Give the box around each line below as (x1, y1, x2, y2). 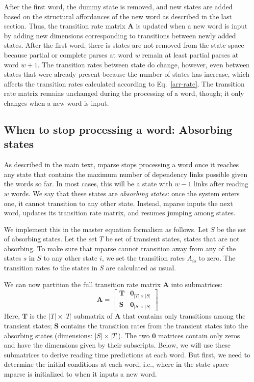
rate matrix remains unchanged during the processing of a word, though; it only (4, 88, 244, 98)
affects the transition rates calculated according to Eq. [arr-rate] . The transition (4, 78, 245, 88)
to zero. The (199, 253, 235, 263)
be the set (217, 224, 247, 234)
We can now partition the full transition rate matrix (4, 279, 161, 289)
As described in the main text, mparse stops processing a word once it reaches (4, 159, 239, 170)
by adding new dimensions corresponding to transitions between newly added (4, 30, 236, 40)
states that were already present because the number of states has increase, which (4, 69, 250, 79)
